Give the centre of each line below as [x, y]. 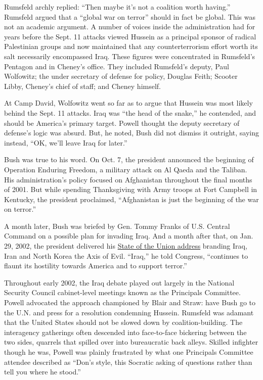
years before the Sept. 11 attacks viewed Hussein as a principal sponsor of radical [130, 36]
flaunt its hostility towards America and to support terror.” [96, 266]
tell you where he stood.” [42, 372]
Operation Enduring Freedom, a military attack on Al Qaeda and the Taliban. [126, 169]
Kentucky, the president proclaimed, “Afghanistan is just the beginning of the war [131, 199]
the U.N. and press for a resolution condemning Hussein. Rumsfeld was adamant [129, 312]
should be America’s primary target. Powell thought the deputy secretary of [122, 123]
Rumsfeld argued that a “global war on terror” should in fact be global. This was [130, 16]
